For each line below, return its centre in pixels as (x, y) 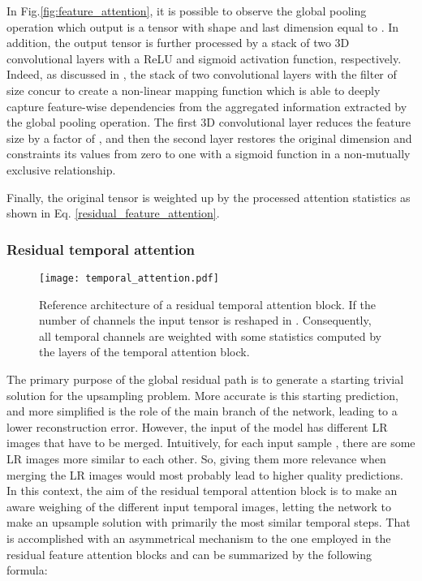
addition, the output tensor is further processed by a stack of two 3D (178, 43)
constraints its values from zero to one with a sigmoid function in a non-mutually (209, 154)
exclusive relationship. (61, 169)
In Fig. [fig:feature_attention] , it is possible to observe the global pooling (187, 11)
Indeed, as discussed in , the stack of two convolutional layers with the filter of (202, 74)
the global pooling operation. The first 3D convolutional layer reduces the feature (209, 122)
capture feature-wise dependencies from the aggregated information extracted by (207, 106)
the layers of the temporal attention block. (144, 352)
